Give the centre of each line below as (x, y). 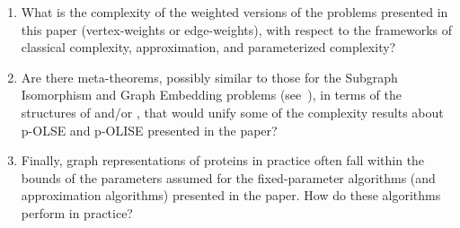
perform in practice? (77, 212)
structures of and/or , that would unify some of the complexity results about (232, 112)
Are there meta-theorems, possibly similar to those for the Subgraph (209, 77)
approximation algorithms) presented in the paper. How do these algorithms (231, 195)
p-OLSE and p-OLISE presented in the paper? (149, 130)
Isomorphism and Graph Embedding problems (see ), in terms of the (212, 95)
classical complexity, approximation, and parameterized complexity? (208, 47)
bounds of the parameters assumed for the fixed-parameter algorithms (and (228, 177)
